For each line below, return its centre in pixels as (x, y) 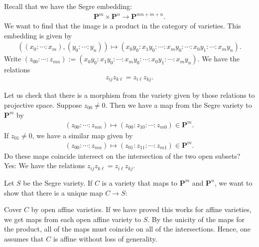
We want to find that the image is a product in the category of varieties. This (123, 26)
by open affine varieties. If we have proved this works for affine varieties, (141, 209)
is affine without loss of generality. (105, 238)
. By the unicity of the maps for (196, 219)
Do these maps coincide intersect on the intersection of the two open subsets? (122, 155)
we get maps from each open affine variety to (73, 219)
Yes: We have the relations (45, 165)
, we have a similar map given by (82, 135)
